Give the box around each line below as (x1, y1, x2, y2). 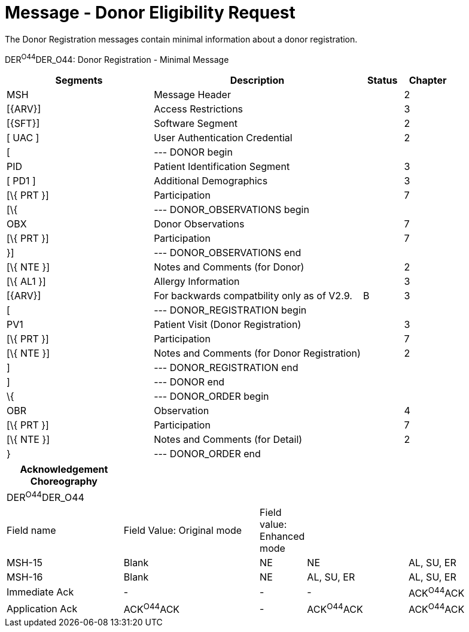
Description (230, 74, 285, 87)
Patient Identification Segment (154, 160, 290, 173)
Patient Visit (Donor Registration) (154, 318, 301, 331)
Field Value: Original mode (123, 524, 242, 536)
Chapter (409, 74, 447, 87)
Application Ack (7, 602, 78, 615)
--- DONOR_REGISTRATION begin (154, 304, 307, 317)
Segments (55, 74, 103, 87)
